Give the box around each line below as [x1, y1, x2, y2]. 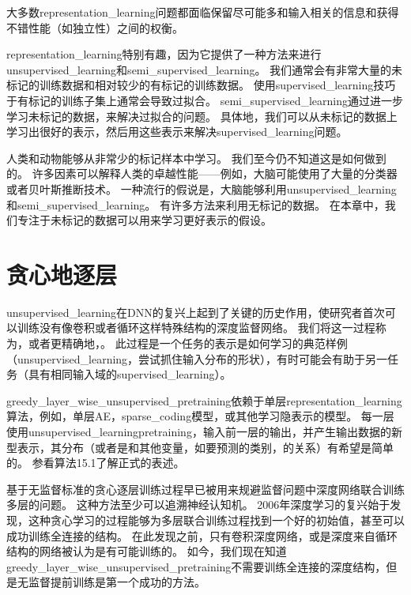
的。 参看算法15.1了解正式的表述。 [6, 454, 185, 471]
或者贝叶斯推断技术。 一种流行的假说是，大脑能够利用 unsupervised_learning [6, 180, 397, 197]
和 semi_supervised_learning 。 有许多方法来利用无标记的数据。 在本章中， [6, 196, 385, 213]
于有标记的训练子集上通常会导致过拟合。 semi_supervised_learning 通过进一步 [6, 92, 403, 108]
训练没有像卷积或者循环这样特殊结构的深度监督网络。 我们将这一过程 [17, 319, 375, 336]
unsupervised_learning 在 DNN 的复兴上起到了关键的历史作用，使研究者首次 [6, 303, 385, 320]
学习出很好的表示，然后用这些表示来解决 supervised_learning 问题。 [6, 123, 348, 140]
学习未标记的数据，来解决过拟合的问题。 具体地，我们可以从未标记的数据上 [6, 107, 398, 124]
